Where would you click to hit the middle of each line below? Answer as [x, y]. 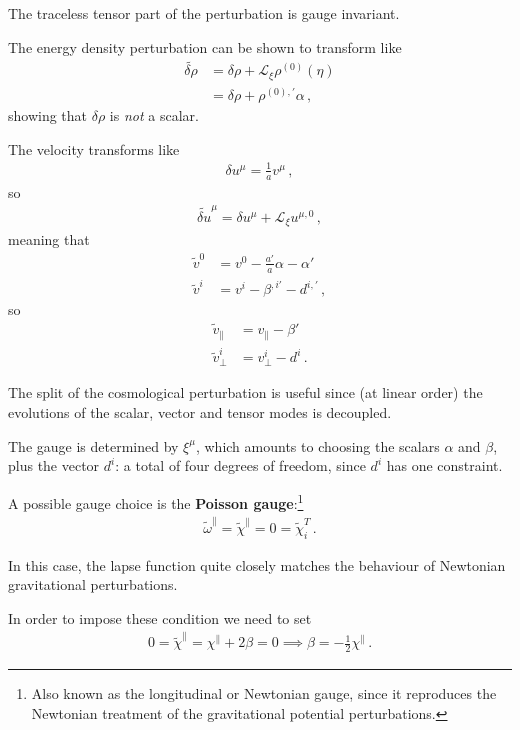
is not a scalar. [154, 115]
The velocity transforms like [94, 148]
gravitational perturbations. [93, 584]
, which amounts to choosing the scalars [317, 445]
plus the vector [54, 465]
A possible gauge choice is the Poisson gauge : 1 [156, 501]
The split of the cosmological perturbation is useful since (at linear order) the [245, 392]
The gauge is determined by [93, 445]
